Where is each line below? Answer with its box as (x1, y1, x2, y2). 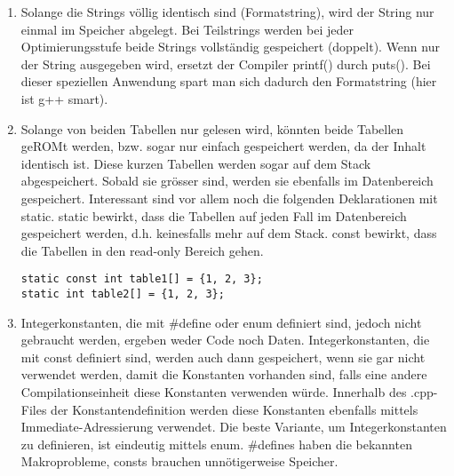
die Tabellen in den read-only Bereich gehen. (20, 241, 264, 259)
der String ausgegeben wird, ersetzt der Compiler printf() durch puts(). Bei (20, 54, 431, 73)
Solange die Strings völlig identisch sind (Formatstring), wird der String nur (20, 3, 434, 20)
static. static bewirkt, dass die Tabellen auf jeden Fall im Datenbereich (20, 206, 407, 225)
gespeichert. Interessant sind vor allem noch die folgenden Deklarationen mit (20, 188, 438, 207)
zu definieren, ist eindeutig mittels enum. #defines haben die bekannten (20, 434, 412, 453)
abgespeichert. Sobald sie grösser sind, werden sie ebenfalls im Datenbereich (20, 171, 434, 190)
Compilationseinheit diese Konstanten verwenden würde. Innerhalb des (20, 383, 407, 401)
